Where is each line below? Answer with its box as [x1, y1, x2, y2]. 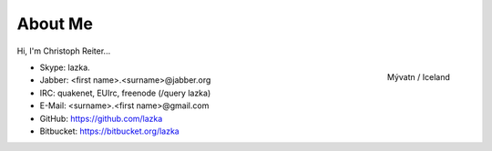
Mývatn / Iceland [386, 71, 450, 82]
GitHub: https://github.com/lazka [39, 113, 163, 124]
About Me [16, 14, 93, 34]
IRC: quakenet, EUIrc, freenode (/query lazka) [39, 87, 211, 98]
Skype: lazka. [39, 62, 90, 73]
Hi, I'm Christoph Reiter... [16, 45, 111, 56]
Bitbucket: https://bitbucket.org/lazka [39, 126, 179, 136]
